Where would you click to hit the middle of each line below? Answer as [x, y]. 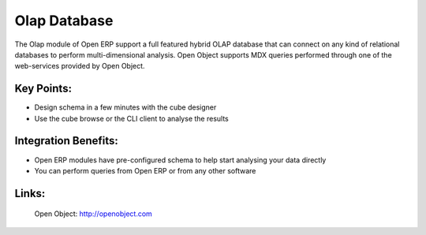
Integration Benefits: [66, 141]
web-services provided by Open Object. [80, 66]
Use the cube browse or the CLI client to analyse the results [131, 118]
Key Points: [43, 89]
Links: [30, 193]
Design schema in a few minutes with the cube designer [125, 107]
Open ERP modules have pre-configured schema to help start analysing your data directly [180, 160]
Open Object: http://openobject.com [93, 214]
